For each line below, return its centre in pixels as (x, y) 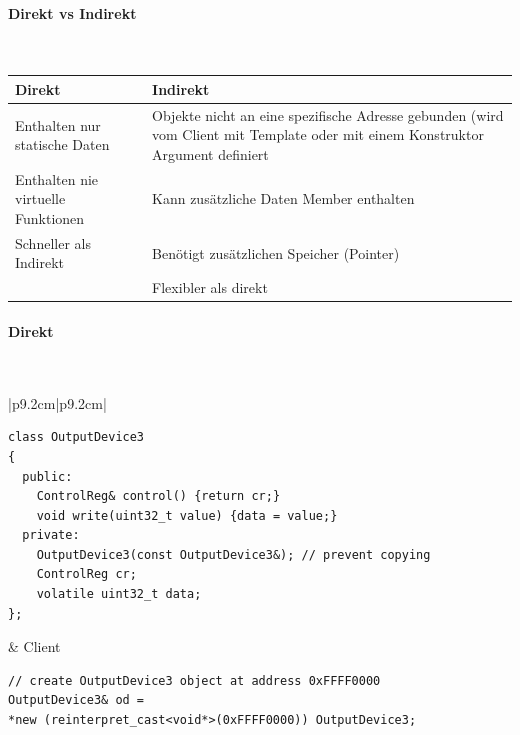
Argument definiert (210, 153)
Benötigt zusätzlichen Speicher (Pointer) (276, 252)
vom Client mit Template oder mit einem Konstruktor (318, 134)
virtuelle (40, 198)
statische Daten (62, 144)
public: (47, 476)
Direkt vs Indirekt (72, 12)
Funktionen (50, 217)
